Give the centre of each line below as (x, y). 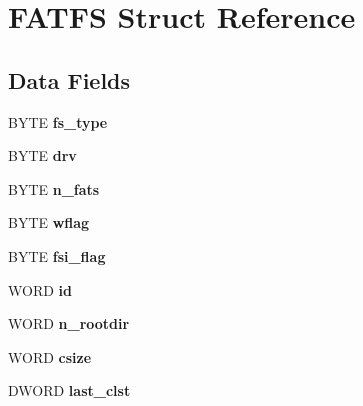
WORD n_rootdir (69, 323)
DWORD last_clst (69, 390)
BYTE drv (42, 155)
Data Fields (69, 79)
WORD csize (50, 356)
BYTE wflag (49, 222)
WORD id (40, 289)
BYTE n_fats (54, 188)
